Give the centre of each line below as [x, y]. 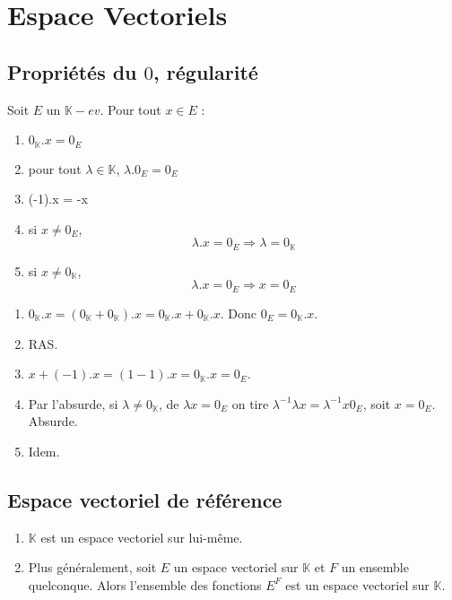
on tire [250, 403]
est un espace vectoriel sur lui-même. [142, 537]
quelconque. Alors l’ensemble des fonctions [145, 584]
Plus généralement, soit [92, 567]
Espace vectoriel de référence [145, 499]
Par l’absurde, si [73, 403]
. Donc [238, 313]
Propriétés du [72, 71]
